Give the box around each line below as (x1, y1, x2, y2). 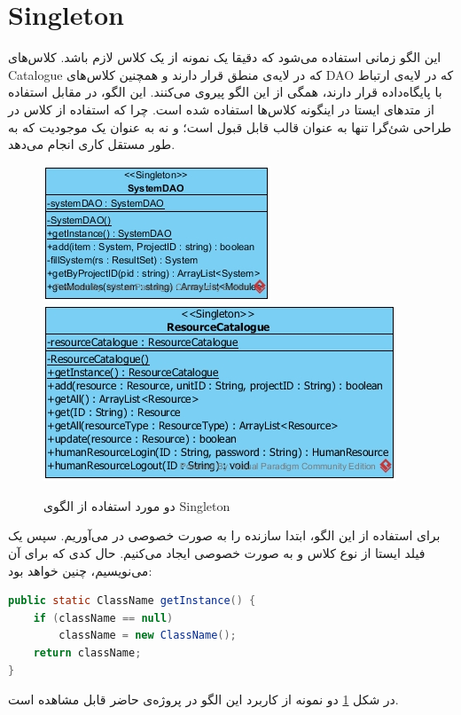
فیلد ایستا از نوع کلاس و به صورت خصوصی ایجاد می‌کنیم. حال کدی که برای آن (8, 544, 426, 562)
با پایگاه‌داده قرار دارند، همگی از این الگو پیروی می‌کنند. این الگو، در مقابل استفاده (8, 82, 442, 101)
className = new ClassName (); (59, 629, 237, 642)
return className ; (33, 647, 142, 660)
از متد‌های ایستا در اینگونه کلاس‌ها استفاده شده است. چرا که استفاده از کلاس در (8, 99, 434, 118)
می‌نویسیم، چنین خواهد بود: (8, 561, 152, 579)
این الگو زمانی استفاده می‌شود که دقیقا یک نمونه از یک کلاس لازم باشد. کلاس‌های (8, 48, 441, 67)
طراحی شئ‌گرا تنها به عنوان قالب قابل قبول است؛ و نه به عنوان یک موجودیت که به (8, 117, 452, 136)
